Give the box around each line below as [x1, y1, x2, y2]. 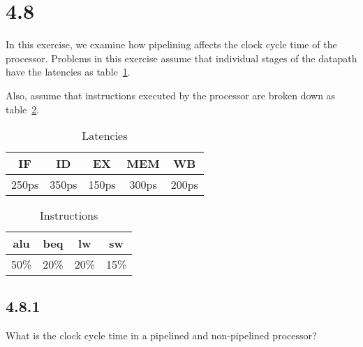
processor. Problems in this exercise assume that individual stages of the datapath [6, 50, 357, 65]
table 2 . [6, 101, 40, 116]
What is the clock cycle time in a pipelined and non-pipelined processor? [6, 328, 317, 343]
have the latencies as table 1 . [6, 64, 131, 79]
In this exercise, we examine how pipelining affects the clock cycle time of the [6, 37, 337, 52]
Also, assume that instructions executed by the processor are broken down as [6, 87, 336, 102]
